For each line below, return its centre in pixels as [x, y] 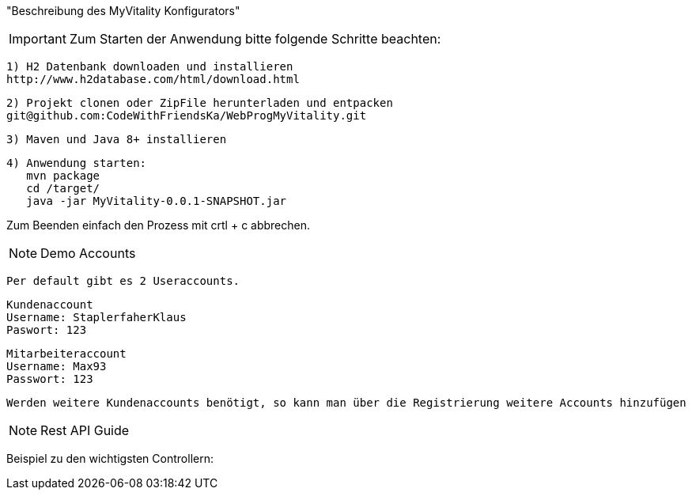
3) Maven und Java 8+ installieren [117, 139]
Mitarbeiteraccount [66, 354]
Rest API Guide [85, 430]
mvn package [63, 176]
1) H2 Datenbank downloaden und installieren [150, 66]
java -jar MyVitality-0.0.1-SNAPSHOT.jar [157, 201]
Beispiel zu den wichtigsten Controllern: [110, 458]
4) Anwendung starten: [77, 163]
